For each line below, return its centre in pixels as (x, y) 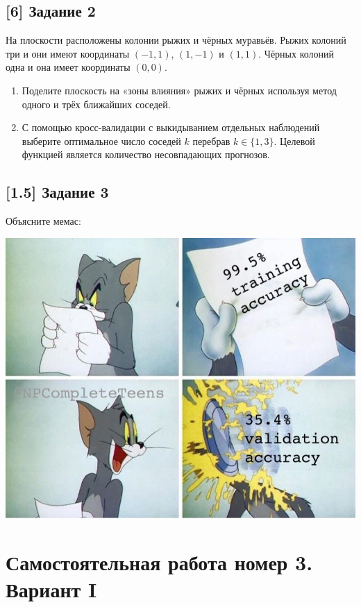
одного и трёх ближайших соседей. (96, 104)
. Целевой (294, 140)
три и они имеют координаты (68, 53)
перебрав (211, 140)
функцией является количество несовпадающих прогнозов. (146, 154)
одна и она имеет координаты (68, 67)
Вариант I (51, 589)
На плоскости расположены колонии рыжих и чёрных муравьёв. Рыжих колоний (176, 40)
